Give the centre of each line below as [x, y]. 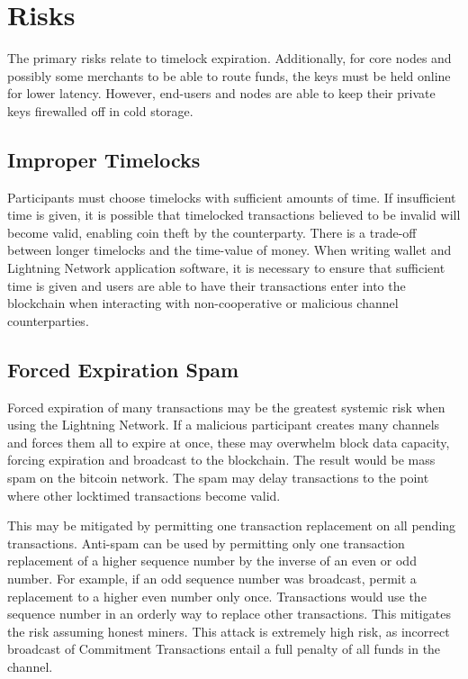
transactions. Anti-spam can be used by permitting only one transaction [206, 543]
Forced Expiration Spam [123, 369]
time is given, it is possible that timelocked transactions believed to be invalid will [234, 215]
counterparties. [48, 320]
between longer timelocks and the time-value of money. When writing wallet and [229, 250]
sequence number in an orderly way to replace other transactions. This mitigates [229, 614]
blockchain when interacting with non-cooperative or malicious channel [203, 303]
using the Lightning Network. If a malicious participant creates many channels [224, 425]
